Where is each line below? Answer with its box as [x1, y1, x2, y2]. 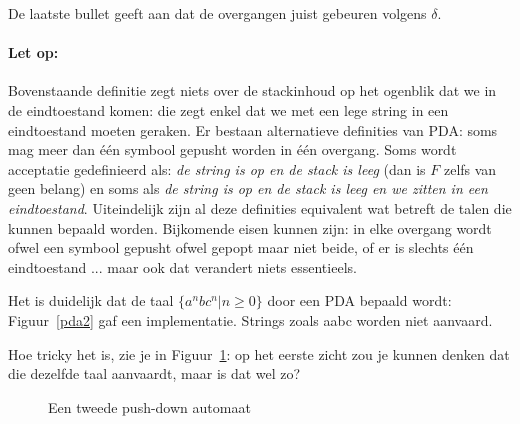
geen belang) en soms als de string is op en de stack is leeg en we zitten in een [8, 178, 488, 199]
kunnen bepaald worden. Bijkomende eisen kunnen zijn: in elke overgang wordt [8, 217, 492, 238]
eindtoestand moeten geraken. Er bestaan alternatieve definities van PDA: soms [8, 119, 498, 140]
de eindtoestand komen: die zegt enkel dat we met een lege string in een [8, 99, 449, 120]
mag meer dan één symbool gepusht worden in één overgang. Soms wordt [8, 139, 457, 160]
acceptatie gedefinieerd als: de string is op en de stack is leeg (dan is [8, 158, 426, 179]
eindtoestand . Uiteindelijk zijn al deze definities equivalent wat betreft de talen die [8, 197, 512, 218]
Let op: [8, 42, 59, 63]
